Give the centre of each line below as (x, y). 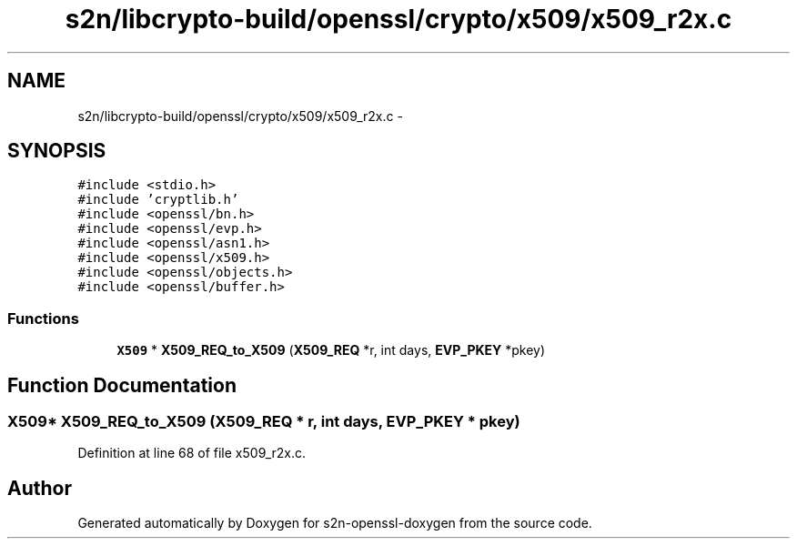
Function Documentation (122, 385)
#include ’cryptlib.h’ (158, 200)
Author (40, 488)
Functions (43, 318)
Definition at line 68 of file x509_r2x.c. (192, 453)
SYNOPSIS (57, 151)
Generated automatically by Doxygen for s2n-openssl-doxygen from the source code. (335, 523)
